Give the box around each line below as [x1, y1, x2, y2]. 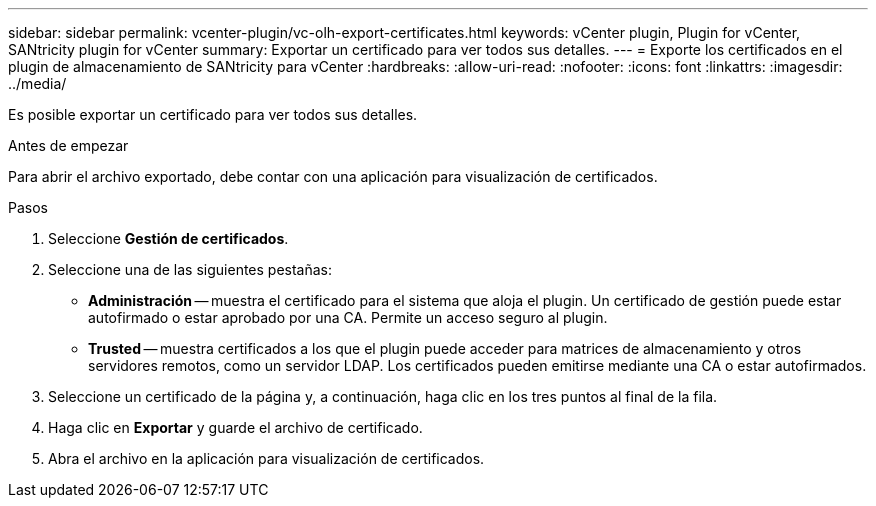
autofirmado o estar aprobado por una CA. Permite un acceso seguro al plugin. [88, 309, 608, 326]
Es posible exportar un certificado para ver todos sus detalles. [8, 106, 418, 123]
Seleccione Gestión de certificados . [48, 230, 289, 247]
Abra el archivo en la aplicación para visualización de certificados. [48, 450, 485, 467]
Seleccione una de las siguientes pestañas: [48, 261, 333, 278]
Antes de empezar [8, 137, 129, 154]
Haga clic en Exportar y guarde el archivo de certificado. [48, 419, 423, 436]
